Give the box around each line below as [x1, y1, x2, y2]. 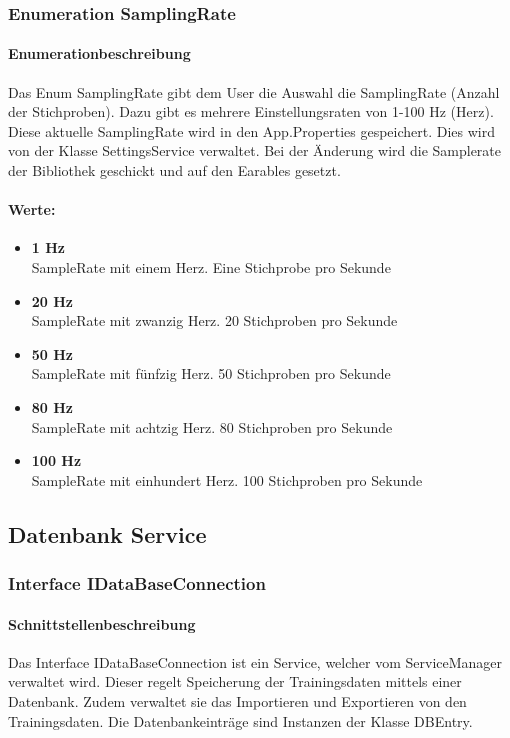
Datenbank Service [8, 518, 207, 549]
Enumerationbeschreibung [8, 43, 191, 64]
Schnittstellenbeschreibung [8, 613, 196, 634]
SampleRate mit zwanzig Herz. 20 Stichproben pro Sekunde [31, 310, 398, 331]
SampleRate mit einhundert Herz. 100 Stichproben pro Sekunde [31, 469, 423, 490]
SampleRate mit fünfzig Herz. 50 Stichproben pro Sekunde [31, 363, 391, 384]
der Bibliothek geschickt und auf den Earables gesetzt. [8, 160, 341, 181]
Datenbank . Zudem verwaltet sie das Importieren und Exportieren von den [8, 690, 467, 711]
